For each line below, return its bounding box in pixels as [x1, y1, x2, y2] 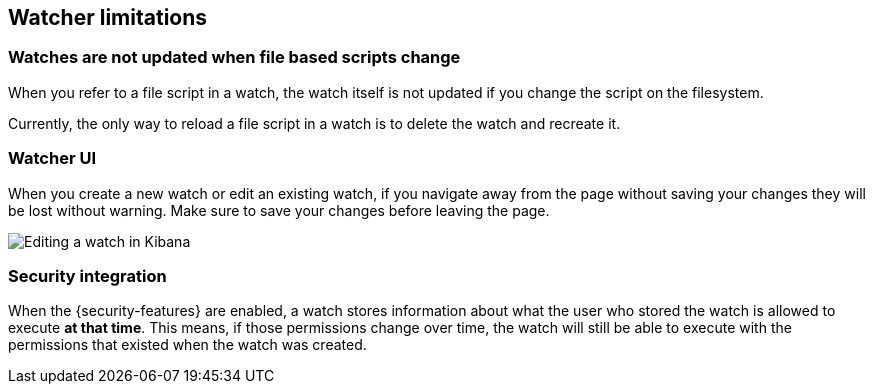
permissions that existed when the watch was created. [8, 336, 367, 354]
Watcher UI [8, 148, 97, 169]
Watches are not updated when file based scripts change [8, 47, 461, 68]
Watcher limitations [8, 5, 208, 30]
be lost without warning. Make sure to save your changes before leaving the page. [8, 201, 550, 219]
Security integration [8, 265, 167, 286]
